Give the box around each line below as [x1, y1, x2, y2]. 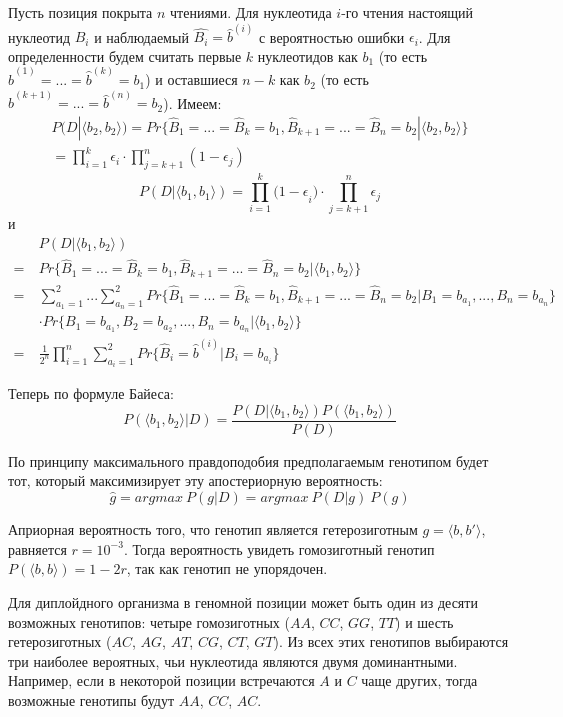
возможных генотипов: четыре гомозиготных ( [8, 611, 290, 632]
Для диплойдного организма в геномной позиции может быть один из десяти [8, 592, 478, 613]
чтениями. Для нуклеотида [170, 2, 332, 22]
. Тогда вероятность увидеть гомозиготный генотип [123, 538, 435, 559]
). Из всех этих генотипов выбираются [273, 631, 509, 652]
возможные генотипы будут [8, 690, 175, 711]
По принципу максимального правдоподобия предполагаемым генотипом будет [8, 450, 489, 471]
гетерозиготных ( [8, 631, 112, 652]
